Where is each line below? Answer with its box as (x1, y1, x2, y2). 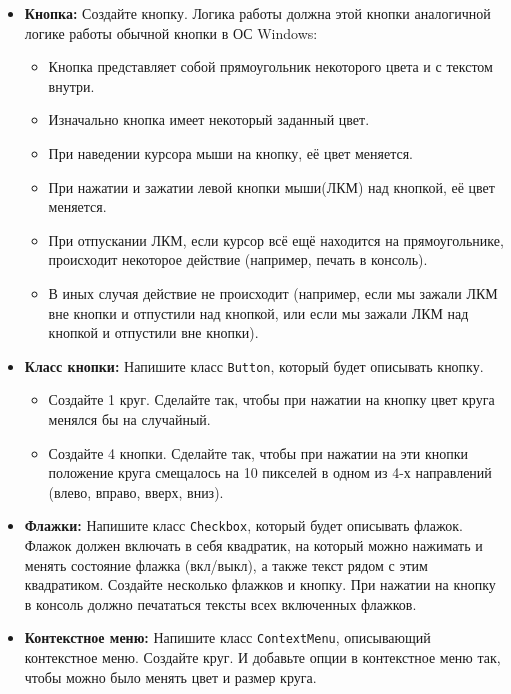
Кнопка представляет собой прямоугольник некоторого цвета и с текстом (48, 56, 493, 77)
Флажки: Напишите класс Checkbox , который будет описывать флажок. (24, 515, 463, 536)
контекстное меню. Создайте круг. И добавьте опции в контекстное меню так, (24, 647, 501, 668)
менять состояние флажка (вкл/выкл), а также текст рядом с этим (24, 554, 428, 575)
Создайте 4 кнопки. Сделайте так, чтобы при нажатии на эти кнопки (48, 442, 469, 463)
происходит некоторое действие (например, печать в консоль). (48, 249, 428, 270)
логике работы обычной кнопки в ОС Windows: (24, 22, 318, 43)
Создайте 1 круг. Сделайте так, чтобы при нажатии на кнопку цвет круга (48, 389, 495, 410)
